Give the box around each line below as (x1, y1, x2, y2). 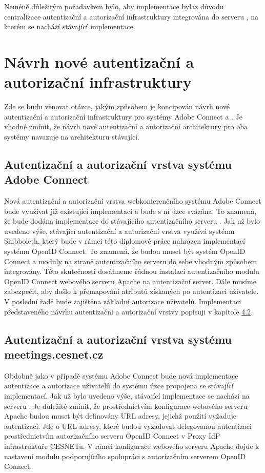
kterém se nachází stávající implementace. (4, 21, 135, 32)
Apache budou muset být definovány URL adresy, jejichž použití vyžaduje (4, 410, 236, 421)
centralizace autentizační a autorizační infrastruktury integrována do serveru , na (4, 11, 258, 22)
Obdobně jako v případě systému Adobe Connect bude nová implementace (4, 370, 238, 381)
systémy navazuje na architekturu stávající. (4, 131, 139, 142)
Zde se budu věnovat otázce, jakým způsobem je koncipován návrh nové (4, 101, 230, 112)
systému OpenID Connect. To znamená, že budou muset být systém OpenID (4, 246, 246, 257)
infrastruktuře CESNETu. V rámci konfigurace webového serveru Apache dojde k (4, 440, 259, 451)
